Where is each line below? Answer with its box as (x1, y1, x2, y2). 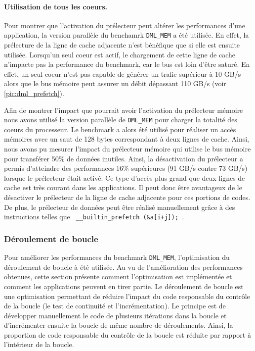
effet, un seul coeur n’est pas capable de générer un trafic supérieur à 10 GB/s (4, 68, 241, 79)
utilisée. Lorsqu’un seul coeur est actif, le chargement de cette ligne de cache (4, 49, 235, 59)
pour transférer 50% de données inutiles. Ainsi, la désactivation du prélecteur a (4, 153, 244, 163)
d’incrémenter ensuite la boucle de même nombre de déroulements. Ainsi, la (4, 320, 233, 330)
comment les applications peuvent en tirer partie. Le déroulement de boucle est (4, 281, 244, 291)
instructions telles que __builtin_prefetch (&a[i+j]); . (4, 211, 184, 222)
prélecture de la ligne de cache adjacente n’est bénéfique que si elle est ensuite (4, 40, 240, 50)
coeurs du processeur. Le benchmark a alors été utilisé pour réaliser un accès (4, 124, 236, 134)
